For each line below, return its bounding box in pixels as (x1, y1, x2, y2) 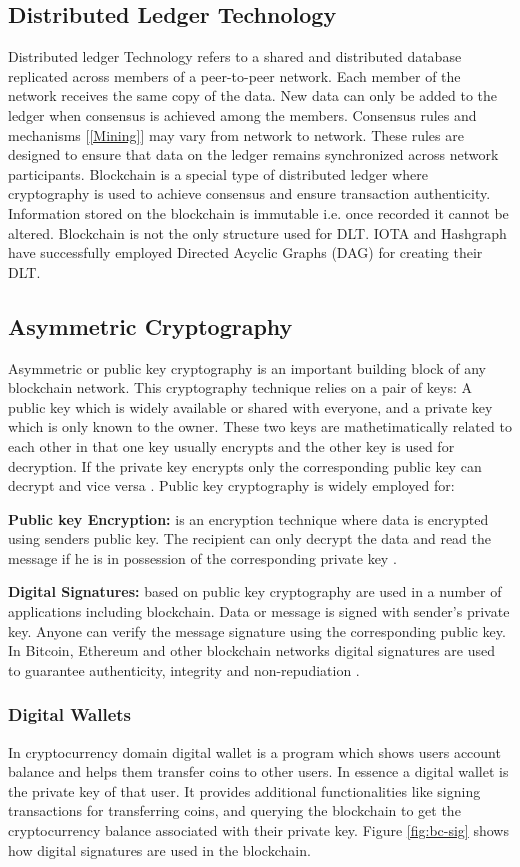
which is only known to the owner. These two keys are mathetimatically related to (8, 416, 512, 437)
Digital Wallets (8, 702, 132, 727)
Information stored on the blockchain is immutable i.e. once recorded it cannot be (8, 202, 509, 223)
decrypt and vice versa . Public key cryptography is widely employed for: (8, 475, 455, 496)
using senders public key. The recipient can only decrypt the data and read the (8, 528, 492, 549)
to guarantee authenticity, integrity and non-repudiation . (8, 659, 360, 680)
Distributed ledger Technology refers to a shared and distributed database (8, 46, 462, 67)
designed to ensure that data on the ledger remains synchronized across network (8, 144, 499, 165)
